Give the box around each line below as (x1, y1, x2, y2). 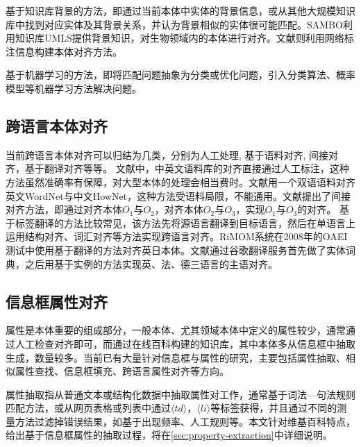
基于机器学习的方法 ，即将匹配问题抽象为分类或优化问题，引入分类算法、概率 (6, 67, 355, 82)
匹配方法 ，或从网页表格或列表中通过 (6, 400, 171, 415)
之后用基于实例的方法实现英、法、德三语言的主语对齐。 (24, 256, 278, 271)
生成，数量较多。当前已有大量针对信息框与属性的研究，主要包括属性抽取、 (6, 350, 346, 364)
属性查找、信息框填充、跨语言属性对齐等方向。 (15, 364, 229, 378)
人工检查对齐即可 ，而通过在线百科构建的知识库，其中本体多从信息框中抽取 (15, 336, 355, 351)
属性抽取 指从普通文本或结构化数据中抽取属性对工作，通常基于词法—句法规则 (6, 387, 355, 401)
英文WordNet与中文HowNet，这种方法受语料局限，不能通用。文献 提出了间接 (6, 188, 351, 203)
